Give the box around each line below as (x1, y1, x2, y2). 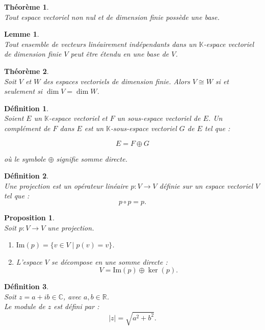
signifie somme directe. (56, 153, 127, 164)
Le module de (4, 301, 45, 312)
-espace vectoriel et (49, 113, 108, 123)
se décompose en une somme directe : (51, 256, 168, 267)
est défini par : (54, 301, 99, 312)
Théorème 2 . (4, 65, 49, 76)
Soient (4, 113, 24, 123)
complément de (4, 122, 50, 133)
